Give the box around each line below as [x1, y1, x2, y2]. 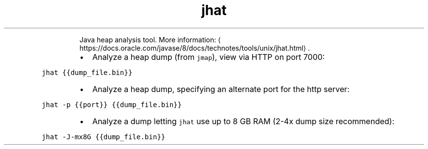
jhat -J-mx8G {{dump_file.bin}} [42, 132, 166, 141]
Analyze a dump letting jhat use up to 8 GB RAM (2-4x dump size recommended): [92, 116, 395, 126]
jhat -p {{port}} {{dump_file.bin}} [42, 100, 182, 109]
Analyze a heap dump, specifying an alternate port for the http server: [92, 84, 350, 94]
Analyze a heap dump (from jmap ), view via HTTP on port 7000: [92, 52, 325, 62]
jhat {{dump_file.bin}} [42, 68, 132, 76]
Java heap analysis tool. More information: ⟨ [79, 35, 221, 44]
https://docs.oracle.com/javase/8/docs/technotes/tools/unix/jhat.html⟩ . [79, 43, 310, 52]
